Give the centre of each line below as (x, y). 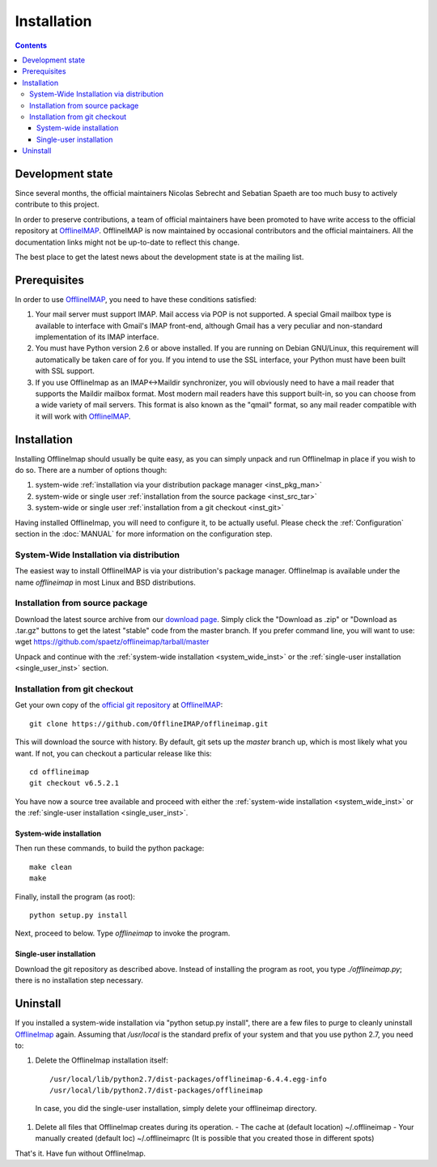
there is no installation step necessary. (79, 981)
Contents (31, 45)
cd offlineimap (59, 772)
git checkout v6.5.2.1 (74, 783)
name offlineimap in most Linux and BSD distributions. (105, 582)
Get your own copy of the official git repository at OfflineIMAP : (119, 705)
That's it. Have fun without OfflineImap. (80, 1153)
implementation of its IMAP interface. (97, 337)
